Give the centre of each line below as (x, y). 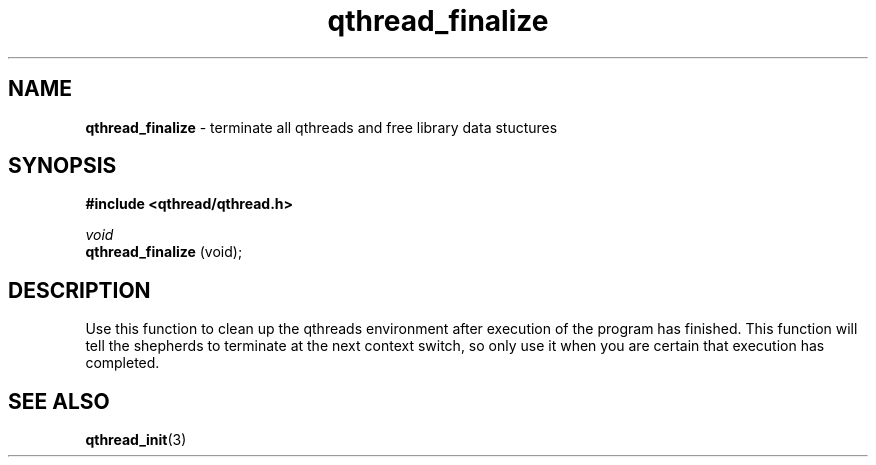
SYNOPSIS (62, 166)
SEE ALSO (59, 401)
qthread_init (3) (136, 440)
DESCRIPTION (79, 290)
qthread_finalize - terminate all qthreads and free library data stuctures (321, 127)
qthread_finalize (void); (164, 252)
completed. (122, 363)
